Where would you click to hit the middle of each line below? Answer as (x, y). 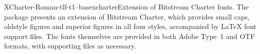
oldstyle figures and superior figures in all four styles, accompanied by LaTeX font (130, 26)
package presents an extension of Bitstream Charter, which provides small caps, (127, 16)
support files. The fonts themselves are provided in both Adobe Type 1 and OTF (129, 36)
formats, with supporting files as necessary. (70, 46)
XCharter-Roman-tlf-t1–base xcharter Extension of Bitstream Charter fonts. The (126, 6)
